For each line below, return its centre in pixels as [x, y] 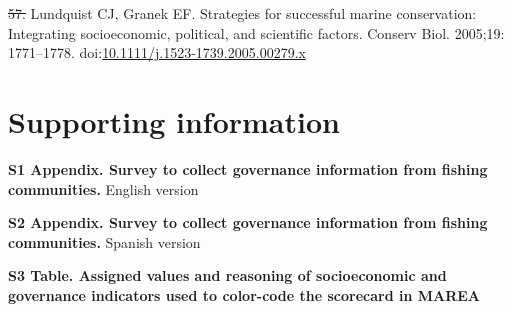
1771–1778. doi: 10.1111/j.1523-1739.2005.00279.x [157, 52]
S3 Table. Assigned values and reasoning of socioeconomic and [227, 275]
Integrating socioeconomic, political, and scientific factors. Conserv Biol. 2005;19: [256, 32]
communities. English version [103, 188]
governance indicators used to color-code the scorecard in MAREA [244, 294]
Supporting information [174, 120]
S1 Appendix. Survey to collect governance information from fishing [248, 168]
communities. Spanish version [104, 241]
